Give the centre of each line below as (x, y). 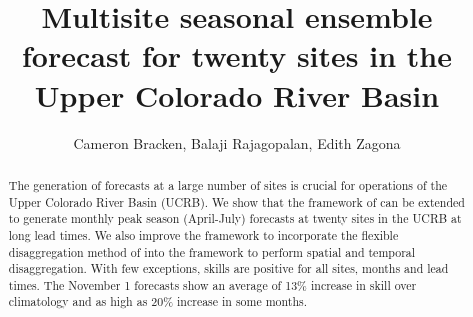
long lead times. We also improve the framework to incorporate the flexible (203, 234)
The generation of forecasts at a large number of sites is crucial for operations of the (228, 184)
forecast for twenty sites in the (237, 55)
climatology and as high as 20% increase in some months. (158, 301)
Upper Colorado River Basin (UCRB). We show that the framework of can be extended (236, 201)
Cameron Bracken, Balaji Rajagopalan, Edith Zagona (237, 142)
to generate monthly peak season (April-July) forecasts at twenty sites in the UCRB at (235, 218)
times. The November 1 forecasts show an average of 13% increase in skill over (212, 284)
